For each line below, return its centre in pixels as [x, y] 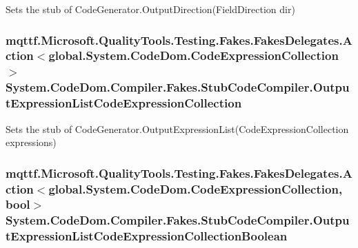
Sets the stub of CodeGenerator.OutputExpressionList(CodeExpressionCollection [177, 128]
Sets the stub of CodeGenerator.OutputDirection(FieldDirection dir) [150, 9]
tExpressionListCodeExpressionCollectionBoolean [147, 236]
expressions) [31, 142]
